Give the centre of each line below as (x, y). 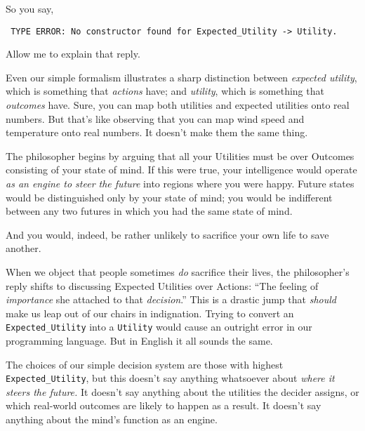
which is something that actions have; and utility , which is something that (165, 91)
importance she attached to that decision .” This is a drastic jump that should (171, 299)
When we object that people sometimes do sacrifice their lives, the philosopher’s (178, 271)
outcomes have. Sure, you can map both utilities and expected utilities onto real (178, 105)
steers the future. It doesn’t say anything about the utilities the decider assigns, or (182, 391)
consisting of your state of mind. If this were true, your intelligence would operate (181, 170)
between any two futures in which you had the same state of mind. (149, 211)
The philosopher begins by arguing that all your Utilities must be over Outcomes (180, 155)
